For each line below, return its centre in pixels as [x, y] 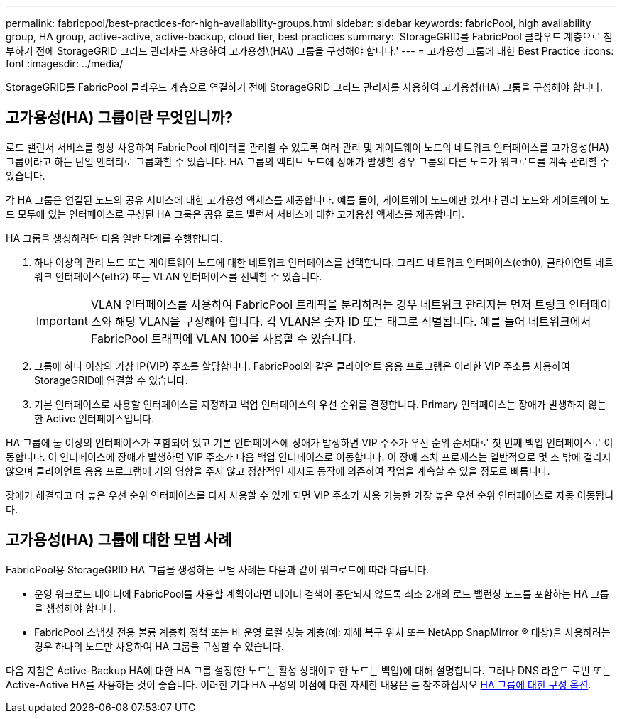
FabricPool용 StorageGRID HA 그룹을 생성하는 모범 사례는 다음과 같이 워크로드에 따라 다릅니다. [218, 569]
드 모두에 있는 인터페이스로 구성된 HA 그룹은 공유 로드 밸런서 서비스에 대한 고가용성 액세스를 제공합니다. [235, 214]
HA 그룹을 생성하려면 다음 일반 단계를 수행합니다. [114, 238]
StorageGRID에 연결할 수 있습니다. [111, 380]
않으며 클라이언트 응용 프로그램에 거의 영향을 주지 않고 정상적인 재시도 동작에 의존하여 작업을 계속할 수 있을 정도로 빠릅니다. [278, 471]
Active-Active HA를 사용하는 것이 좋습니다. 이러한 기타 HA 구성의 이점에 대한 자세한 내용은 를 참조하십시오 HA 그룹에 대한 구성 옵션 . [299, 684]
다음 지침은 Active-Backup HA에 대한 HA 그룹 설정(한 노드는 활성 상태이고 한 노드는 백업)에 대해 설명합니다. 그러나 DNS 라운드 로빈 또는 [309, 670]
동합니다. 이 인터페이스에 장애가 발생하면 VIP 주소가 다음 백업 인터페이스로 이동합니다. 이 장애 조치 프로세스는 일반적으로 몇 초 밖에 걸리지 [309, 456]
